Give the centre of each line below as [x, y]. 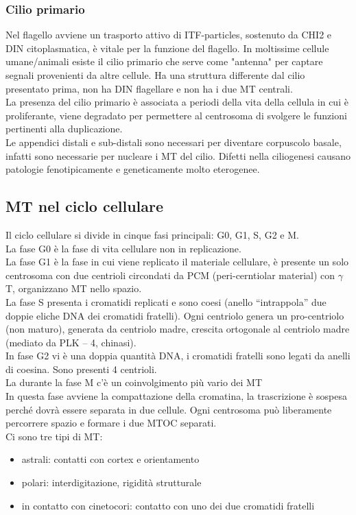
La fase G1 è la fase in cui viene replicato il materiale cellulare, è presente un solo [177, 262]
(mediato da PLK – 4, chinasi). [71, 342]
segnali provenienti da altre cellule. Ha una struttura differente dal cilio [155, 75]
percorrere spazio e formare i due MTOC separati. [111, 423]
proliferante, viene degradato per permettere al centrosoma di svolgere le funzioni [176, 115]
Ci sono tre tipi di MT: [54, 436]
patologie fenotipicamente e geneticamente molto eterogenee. [133, 169]
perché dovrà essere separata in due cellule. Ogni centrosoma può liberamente [169, 409]
